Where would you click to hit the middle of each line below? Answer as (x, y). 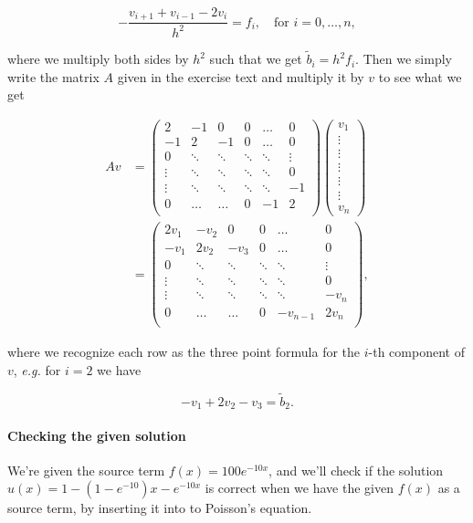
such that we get (256, 59)
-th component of (416, 352)
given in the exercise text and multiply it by (241, 76)
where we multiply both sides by (98, 59)
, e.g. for (37, 369)
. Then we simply (404, 59)
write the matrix (53, 76)
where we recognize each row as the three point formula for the (184, 352)
